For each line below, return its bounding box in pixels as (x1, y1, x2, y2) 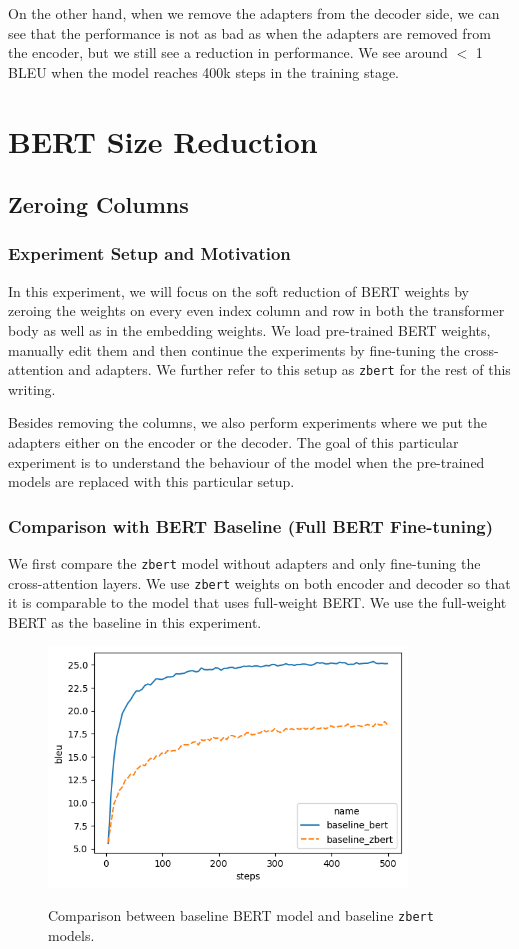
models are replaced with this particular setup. (8, 471, 295, 492)
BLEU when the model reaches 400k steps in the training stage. (8, 61, 399, 82)
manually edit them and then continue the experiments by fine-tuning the (8, 339, 460, 360)
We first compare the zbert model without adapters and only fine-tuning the (8, 552, 481, 573)
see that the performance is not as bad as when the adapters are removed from (8, 22, 491, 43)
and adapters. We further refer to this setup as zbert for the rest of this (68, 359, 511, 380)
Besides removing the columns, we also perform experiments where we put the (8, 412, 488, 433)
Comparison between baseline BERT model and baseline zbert (48, 905, 434, 926)
